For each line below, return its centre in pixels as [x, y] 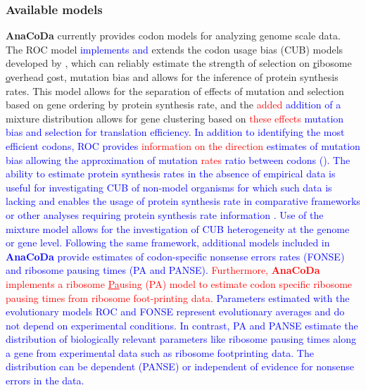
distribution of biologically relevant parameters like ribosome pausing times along [181, 339]
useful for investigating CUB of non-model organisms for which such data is [169, 187]
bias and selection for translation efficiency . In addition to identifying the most [175, 132]
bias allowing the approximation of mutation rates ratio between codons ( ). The [178, 159]
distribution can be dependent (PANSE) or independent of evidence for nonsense [180, 366]
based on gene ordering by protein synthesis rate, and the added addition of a [173, 105]
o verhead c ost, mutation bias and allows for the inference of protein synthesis [172, 77]
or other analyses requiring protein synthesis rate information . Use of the [165, 214]
